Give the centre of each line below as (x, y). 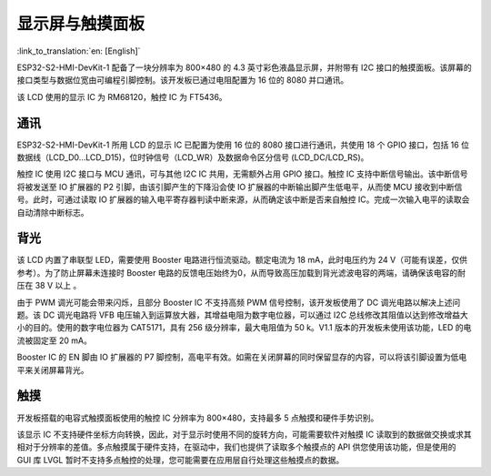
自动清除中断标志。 (53, 212)
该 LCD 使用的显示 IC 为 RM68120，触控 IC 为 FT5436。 (122, 96)
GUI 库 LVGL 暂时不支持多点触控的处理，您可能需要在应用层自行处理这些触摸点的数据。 (180, 460)
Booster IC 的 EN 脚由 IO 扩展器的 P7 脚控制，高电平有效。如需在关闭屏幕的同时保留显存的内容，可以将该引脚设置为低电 (242, 357)
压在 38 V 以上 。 (49, 286)
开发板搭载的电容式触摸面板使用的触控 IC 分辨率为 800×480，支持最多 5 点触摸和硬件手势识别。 (198, 418)
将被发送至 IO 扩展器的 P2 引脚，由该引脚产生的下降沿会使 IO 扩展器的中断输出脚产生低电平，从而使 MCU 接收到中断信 (240, 187)
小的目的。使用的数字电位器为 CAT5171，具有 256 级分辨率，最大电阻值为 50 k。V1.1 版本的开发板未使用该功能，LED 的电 (244, 328)
